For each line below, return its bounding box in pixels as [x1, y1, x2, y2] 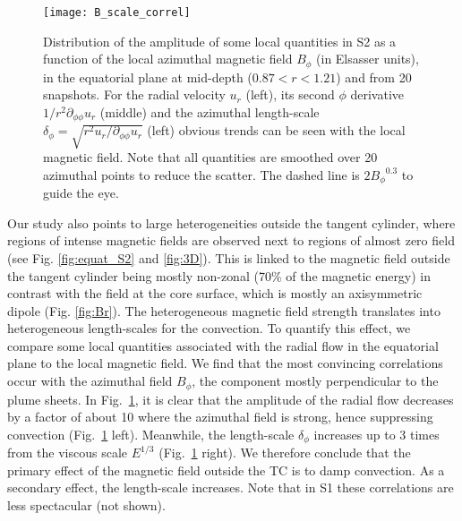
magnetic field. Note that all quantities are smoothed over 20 [43, 148, 378, 167]
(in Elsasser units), [316, 49, 419, 68]
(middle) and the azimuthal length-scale [99, 102, 320, 121]
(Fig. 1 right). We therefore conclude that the [158, 443, 411, 462]
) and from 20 [336, 67, 412, 86]
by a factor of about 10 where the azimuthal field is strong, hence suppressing [7, 407, 433, 426]
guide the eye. [43, 184, 119, 202]
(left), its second [245, 85, 335, 104]
